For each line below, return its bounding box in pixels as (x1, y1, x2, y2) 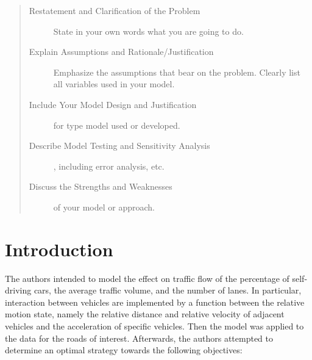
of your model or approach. (53, 200, 155, 213)
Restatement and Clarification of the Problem (29, 4, 200, 16)
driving (5, 284, 32, 297)
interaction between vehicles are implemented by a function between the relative (5, 295, 305, 308)
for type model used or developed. (53, 118, 180, 131)
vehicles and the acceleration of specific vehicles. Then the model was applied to (5, 320, 304, 333)
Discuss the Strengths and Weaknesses (29, 180, 172, 193)
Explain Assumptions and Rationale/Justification (29, 45, 214, 58)
